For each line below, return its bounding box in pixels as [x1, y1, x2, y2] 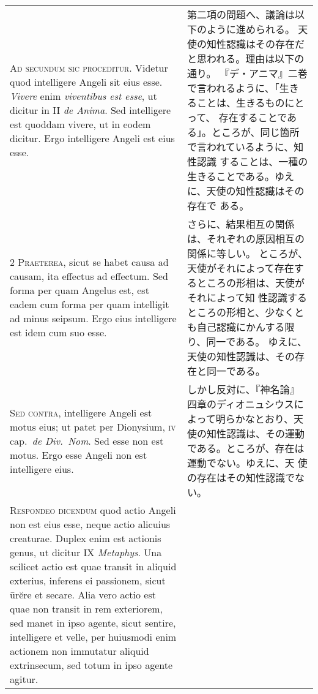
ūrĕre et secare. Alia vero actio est [10, 587, 156, 602]
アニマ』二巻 [248, 66, 308, 80]
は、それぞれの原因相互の [187, 232, 305, 246]
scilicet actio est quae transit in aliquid [10, 559, 177, 573]
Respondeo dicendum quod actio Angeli [10, 503, 176, 517]
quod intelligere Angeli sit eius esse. [10, 74, 163, 89]
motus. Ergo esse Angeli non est [10, 447, 147, 462]
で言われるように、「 [187, 81, 279, 95]
